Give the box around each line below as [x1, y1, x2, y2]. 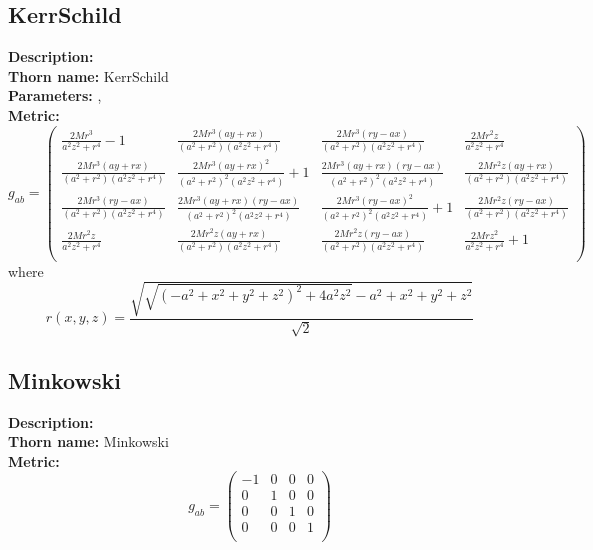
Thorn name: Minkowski [8, 431, 169, 452]
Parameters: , [8, 85, 102, 106]
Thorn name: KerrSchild [8, 65, 169, 86]
